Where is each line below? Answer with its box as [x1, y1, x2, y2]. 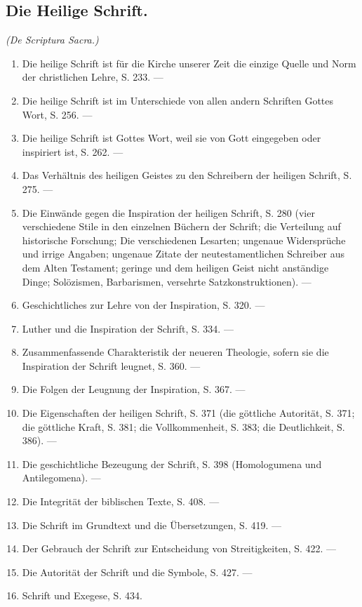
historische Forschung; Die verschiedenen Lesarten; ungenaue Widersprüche [22, 232, 346, 247]
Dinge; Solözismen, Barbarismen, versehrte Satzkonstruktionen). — [22, 274, 311, 288]
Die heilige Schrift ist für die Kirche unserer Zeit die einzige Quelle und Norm [22, 55, 356, 70]
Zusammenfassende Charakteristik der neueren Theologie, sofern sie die [22, 345, 329, 359]
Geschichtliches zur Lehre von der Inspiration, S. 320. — [22, 298, 265, 312]
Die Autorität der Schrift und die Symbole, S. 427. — [22, 564, 253, 579]
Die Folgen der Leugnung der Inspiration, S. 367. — [22, 382, 246, 396]
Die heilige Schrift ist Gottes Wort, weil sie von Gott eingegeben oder [22, 131, 321, 145]
